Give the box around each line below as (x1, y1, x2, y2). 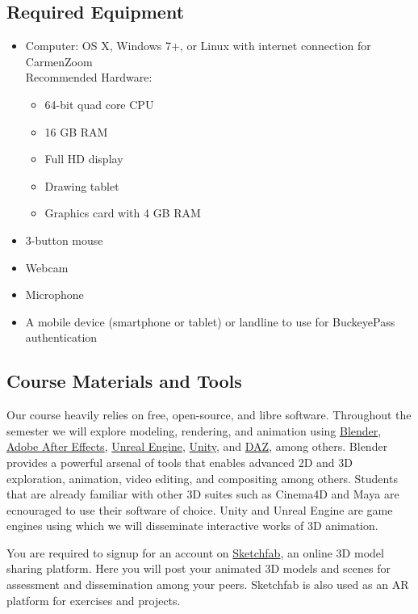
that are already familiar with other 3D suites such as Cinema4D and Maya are (6, 486, 399, 503)
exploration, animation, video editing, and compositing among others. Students (6, 469, 398, 486)
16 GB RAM (44, 123, 108, 140)
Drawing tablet (44, 177, 119, 194)
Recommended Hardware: (25, 69, 153, 86)
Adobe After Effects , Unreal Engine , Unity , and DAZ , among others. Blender (6, 438, 388, 455)
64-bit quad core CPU (44, 95, 154, 112)
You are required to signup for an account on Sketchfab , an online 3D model (6, 544, 384, 561)
